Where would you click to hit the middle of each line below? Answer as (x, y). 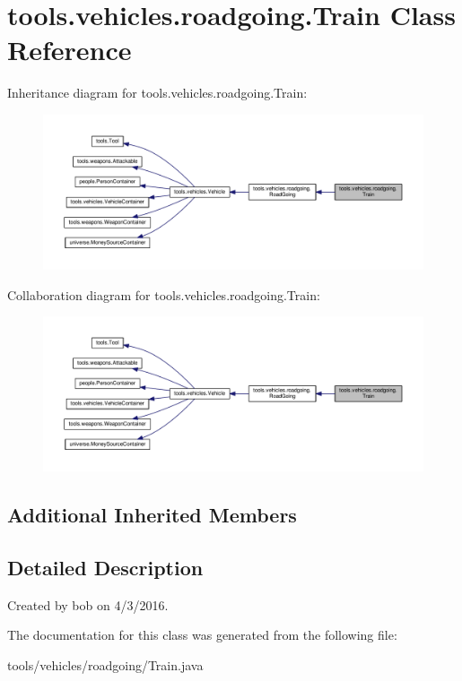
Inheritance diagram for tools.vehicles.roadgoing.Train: (157, 93)
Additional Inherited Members (152, 515)
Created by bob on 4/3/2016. (88, 604)
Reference (70, 50)
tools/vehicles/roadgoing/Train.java (105, 665)
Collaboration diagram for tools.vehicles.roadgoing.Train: (164, 294)
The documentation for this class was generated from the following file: (202, 635)
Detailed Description (105, 568)
